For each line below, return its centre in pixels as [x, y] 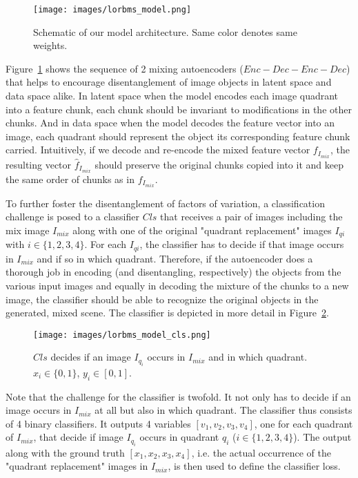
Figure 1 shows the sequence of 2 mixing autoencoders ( [125, 68]
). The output [322, 437]
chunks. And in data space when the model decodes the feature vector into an [170, 123]
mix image [28, 230]
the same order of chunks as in [70, 179]
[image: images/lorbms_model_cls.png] [122, 335]
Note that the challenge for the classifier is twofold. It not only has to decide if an [178, 396]
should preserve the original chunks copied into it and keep [219, 164]
